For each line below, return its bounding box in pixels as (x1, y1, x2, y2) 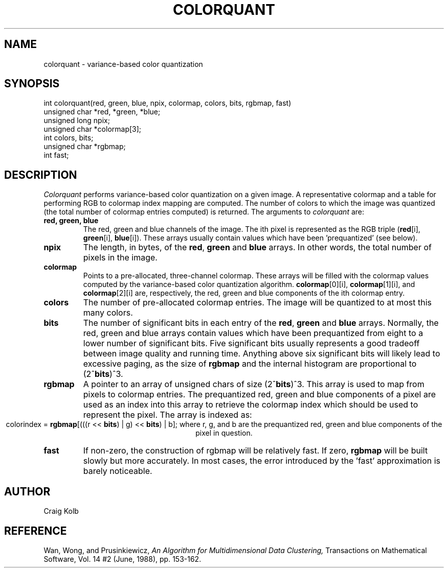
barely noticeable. (83, 466, 152, 476)
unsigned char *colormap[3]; (43, 125, 142, 134)
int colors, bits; (43, 133, 94, 142)
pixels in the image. (83, 252, 158, 263)
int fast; (43, 151, 69, 160)
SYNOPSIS (4, 77, 60, 90)
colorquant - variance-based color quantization (43, 59, 203, 68)
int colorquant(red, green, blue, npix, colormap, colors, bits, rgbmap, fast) (43, 99, 292, 108)
